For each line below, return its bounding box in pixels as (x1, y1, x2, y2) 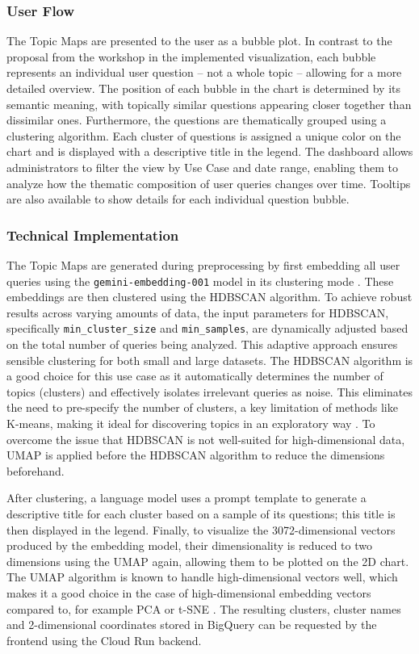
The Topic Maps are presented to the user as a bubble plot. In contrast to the (6, 32, 392, 49)
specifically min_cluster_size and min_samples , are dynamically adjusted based (6, 320, 409, 337)
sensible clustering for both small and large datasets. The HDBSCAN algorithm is (6, 351, 413, 368)
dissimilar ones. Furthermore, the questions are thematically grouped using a (6, 111, 387, 128)
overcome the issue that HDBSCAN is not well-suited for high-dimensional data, (6, 430, 405, 447)
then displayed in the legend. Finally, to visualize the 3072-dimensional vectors (6, 521, 396, 538)
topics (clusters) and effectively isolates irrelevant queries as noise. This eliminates (6, 383, 413, 400)
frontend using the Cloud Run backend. (6, 631, 202, 648)
